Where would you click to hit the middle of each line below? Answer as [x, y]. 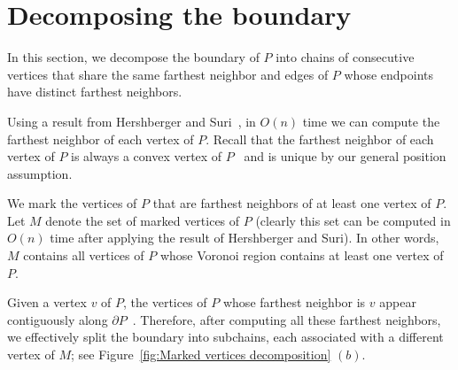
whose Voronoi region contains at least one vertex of [302, 255]
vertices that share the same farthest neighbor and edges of [168, 74]
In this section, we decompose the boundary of [133, 57]
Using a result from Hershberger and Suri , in [132, 121]
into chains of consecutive [345, 57]
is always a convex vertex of [147, 156]
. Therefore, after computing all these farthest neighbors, [287, 319]
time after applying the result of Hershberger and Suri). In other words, [245, 238]
